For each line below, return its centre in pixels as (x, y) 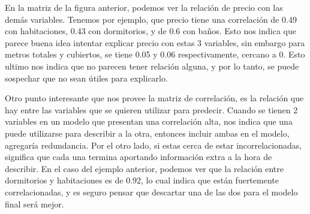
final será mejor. (34, 204)
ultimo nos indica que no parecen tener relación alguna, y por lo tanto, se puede (152, 66)
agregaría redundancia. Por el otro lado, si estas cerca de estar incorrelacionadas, (154, 145)
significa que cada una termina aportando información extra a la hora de (139, 157)
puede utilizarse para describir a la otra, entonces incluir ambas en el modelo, (147, 133)
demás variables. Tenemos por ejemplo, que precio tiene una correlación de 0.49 (151, 19)
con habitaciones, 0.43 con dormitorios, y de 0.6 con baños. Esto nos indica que (151, 31)
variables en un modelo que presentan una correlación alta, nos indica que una (149, 121)
